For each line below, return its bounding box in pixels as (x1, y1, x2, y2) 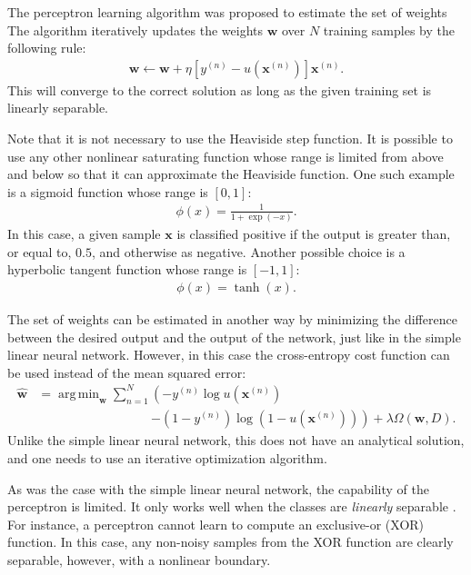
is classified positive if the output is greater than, (176, 224, 451, 243)
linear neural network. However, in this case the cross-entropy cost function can (7, 345, 450, 364)
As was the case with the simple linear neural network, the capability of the (7, 479, 429, 498)
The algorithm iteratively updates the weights (7, 20, 264, 39)
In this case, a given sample (7, 224, 161, 243)
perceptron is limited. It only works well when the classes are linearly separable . (7, 497, 456, 516)
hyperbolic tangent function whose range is (7, 260, 247, 279)
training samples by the (323, 20, 455, 39)
